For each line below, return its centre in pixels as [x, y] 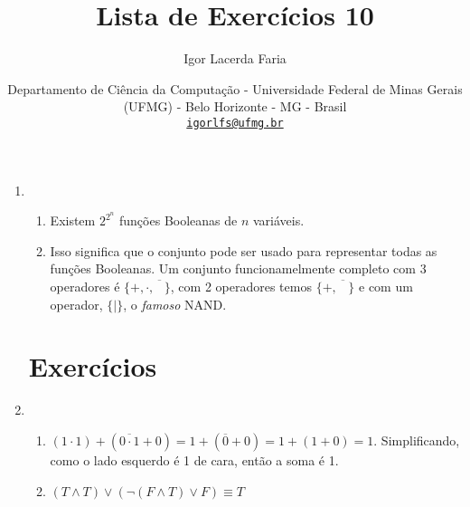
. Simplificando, [417, 440]
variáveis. [278, 220]
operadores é [85, 286]
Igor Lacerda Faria [235, 58]
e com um [386, 286]
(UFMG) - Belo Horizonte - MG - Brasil [235, 106]
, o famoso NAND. [175, 304]
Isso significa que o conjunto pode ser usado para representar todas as [244, 250]
